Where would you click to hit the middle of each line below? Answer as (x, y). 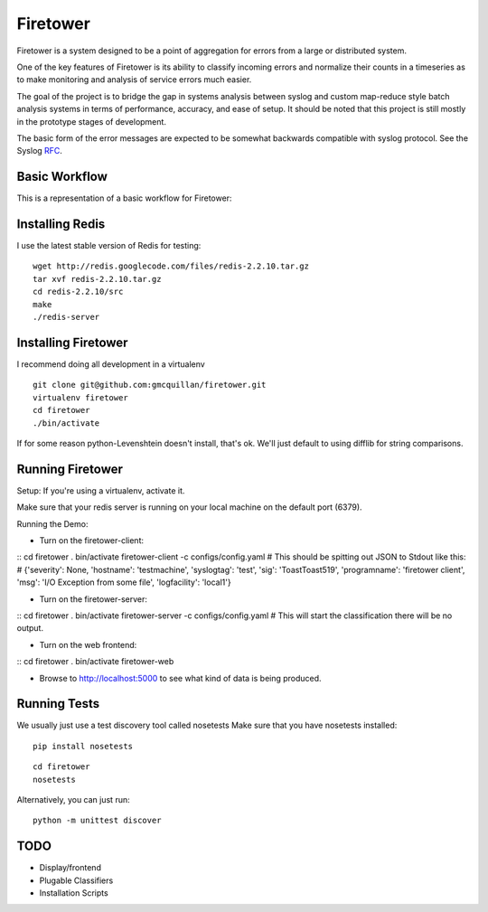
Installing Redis (61, 224)
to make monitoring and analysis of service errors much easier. (134, 80)
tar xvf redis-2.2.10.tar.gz (97, 279)
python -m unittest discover (97, 821)
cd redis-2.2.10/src (78, 292)
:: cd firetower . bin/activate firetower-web (95, 662)
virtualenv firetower (80, 397)
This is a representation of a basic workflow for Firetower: (124, 198)
